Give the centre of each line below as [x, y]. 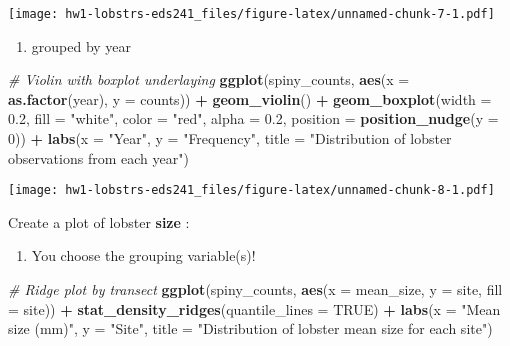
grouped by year [81, 45]
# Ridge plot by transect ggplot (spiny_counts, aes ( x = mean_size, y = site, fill [255, 289]
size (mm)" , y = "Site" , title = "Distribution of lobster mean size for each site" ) [250, 328]
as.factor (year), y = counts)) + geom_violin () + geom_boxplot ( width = [250, 98]
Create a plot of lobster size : [99, 221]
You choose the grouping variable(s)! [143, 255]
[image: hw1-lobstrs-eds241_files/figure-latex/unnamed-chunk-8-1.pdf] [251, 190]
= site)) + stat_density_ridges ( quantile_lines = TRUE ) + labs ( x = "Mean [254, 308]
